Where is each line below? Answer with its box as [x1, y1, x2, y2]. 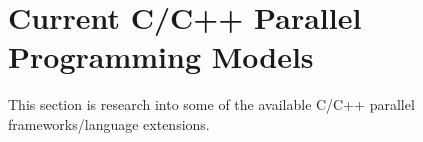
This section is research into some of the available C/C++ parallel [8, 94, 415, 115]
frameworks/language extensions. [8, 113, 210, 134]
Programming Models [8, 36, 314, 77]
